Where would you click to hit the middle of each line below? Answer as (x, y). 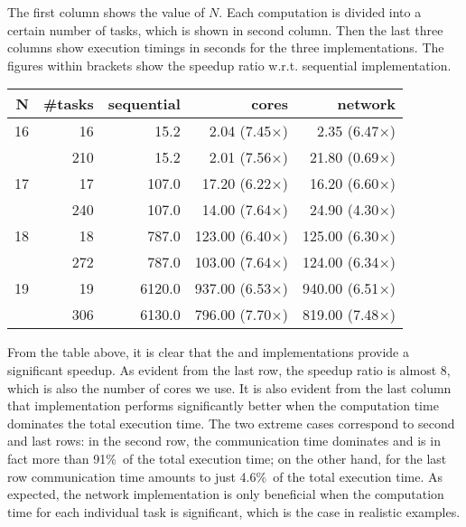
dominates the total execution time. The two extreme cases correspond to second (231, 423)
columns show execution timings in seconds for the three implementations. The (226, 47)
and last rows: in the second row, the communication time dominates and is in (224, 441)
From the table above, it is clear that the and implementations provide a (208, 352)
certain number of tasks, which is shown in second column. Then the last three (225, 29)
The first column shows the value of (106, 12)
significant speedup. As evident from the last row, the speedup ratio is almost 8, (229, 369)
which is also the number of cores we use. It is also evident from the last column (229, 387)
